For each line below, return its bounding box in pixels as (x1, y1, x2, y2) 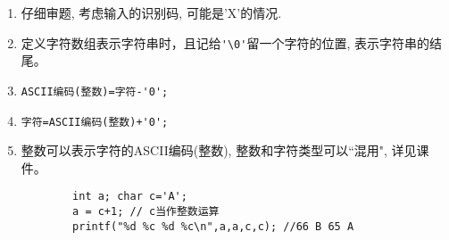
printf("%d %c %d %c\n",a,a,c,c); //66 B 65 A (72, 219, 354, 233)
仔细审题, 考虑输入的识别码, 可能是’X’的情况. (21, 4, 282, 21)
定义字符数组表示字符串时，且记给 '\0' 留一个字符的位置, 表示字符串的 (21, 33, 429, 52)
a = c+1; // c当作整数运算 (72, 205, 220, 218)
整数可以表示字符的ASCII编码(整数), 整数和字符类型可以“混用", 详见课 (21, 141, 429, 160)
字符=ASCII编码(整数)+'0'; (21, 115, 169, 128)
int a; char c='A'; (72, 190, 187, 203)
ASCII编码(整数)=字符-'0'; (21, 85, 169, 98)
